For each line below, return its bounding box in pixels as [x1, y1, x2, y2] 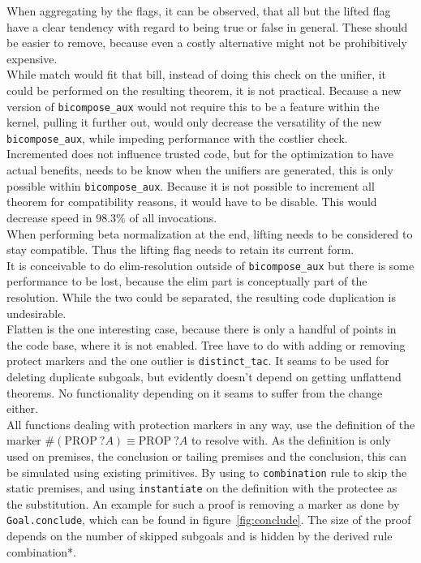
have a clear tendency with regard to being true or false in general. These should [6, 18, 408, 35]
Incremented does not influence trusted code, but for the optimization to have [6, 145, 394, 162]
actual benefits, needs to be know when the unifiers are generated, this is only [6, 161, 393, 178]
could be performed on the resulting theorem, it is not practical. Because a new [6, 81, 402, 98]
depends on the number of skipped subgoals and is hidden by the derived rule [6, 527, 393, 544]
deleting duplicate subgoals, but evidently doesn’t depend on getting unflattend [6, 367, 402, 385]
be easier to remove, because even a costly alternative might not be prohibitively [6, 34, 407, 51]
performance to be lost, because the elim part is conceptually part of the [6, 273, 367, 290]
